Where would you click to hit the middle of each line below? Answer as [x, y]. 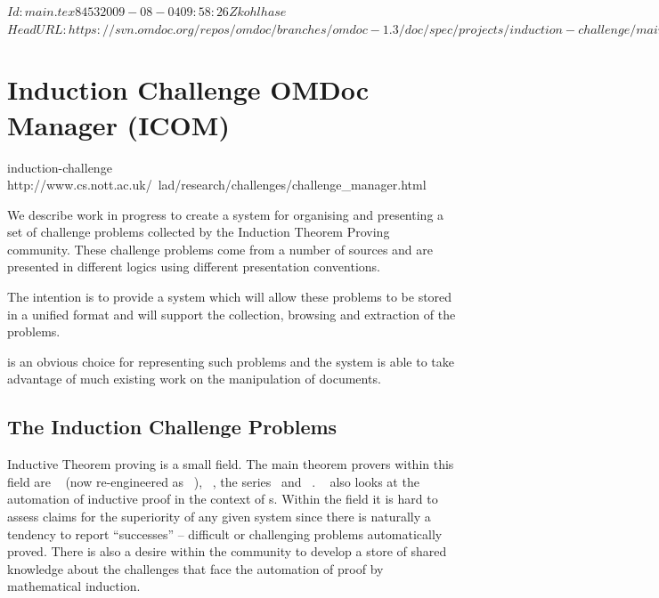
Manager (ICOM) [118, 124]
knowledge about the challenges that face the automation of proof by [195, 568]
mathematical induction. [74, 586]
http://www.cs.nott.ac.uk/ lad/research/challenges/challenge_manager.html [217, 185]
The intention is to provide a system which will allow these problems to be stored [230, 297]
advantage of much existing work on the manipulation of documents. [194, 379]
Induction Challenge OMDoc [188, 89]
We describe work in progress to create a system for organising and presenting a [226, 214]
